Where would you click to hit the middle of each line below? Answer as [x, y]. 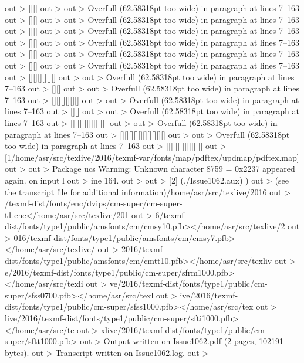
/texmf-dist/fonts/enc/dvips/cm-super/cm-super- [94, 203]
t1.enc [16, 214]
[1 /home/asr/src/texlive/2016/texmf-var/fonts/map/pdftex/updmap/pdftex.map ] [152, 157]
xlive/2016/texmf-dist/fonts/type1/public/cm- [184, 329]
